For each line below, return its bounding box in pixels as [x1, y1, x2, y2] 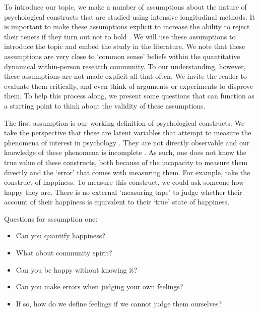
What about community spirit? [16, 247, 112, 258]
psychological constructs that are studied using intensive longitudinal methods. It [4, 11, 255, 22]
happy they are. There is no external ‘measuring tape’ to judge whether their [4, 186, 242, 197]
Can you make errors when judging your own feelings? [16, 281, 183, 292]
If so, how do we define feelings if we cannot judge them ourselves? [16, 298, 222, 308]
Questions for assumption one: [4, 213, 98, 224]
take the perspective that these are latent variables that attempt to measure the [4, 127, 251, 138]
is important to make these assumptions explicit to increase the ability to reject [4, 21, 250, 32]
